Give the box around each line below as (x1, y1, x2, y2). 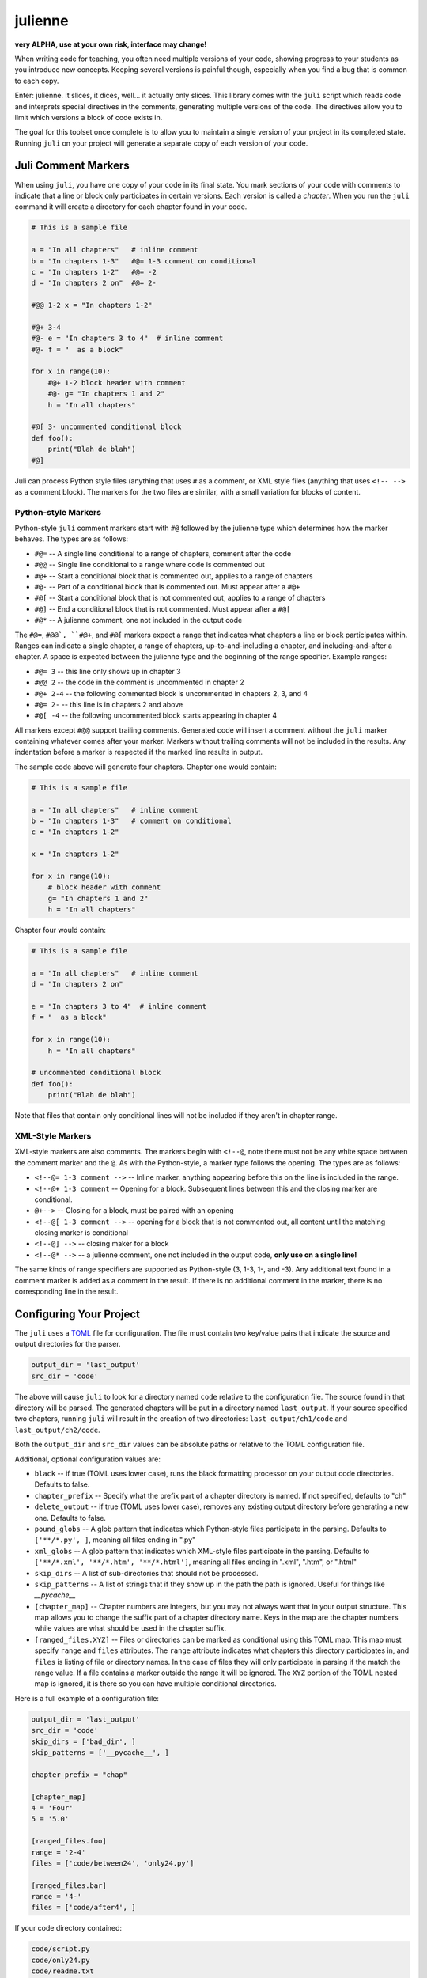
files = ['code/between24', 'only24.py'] (31, 1859, 195, 1867)
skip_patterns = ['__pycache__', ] (31, 1748, 169, 1756)
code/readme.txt (31, 1967, 95, 1976)
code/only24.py (31, 1955, 90, 1965)
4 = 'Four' (31, 1803, 74, 1812)
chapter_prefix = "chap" (31, 1770, 128, 1779)
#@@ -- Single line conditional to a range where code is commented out (34, 560, 265, 570)
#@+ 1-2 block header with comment (47, 378, 186, 387)
